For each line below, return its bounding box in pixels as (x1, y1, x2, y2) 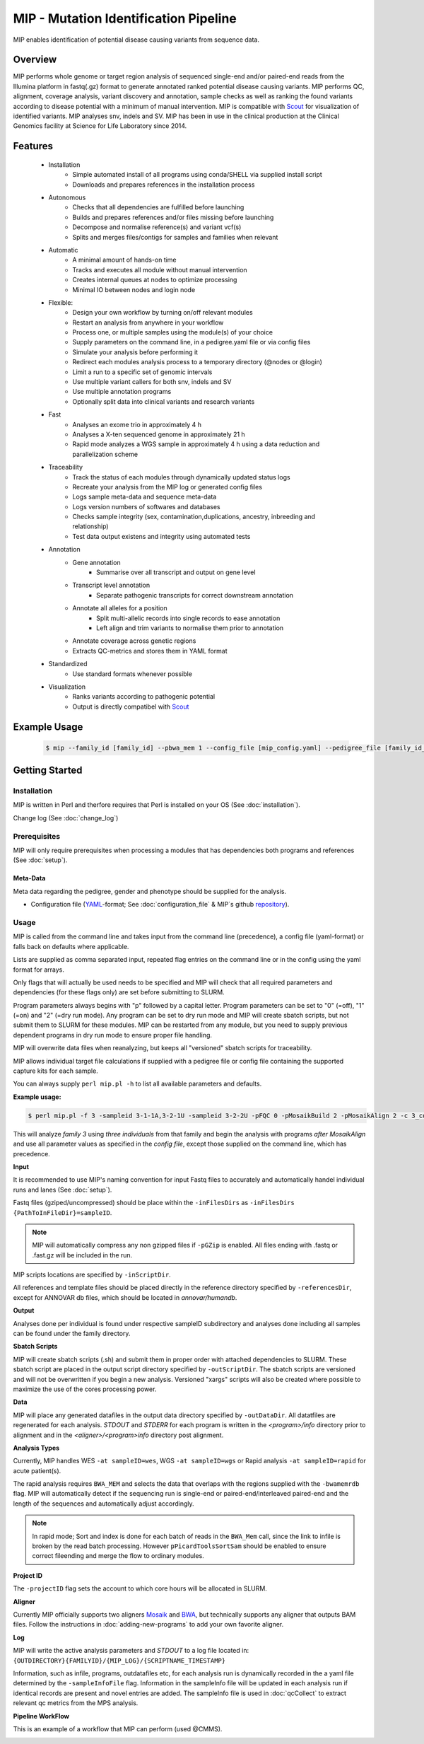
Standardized (48, 660, 88, 668)
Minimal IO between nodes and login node (72, 285, 196, 293)
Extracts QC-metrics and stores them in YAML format (72, 646, 228, 655)
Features (13, 140, 53, 152)
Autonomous (48, 193, 86, 202)
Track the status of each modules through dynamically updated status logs (72, 472, 290, 481)
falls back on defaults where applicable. (13, 942, 129, 951)
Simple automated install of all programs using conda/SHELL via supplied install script (72, 170, 323, 179)
